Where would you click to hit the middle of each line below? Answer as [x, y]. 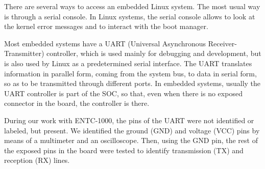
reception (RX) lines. [37, 160]
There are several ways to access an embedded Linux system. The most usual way [132, 6]
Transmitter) [24, 53]
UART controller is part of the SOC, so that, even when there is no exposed [123, 93]
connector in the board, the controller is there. [77, 103]
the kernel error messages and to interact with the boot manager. [106, 26]
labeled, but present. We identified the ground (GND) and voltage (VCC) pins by [132, 130]
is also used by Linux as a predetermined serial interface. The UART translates [128, 63]
